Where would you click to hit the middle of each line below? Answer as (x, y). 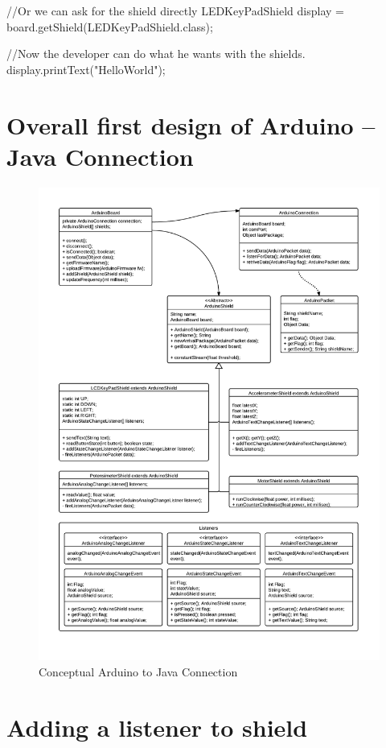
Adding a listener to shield (157, 727)
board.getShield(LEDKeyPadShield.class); (110, 26)
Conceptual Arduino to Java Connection (138, 671)
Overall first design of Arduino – (191, 124)
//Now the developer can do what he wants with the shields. (156, 54)
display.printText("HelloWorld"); (86, 69)
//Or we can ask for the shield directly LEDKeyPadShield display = (175, 10)
